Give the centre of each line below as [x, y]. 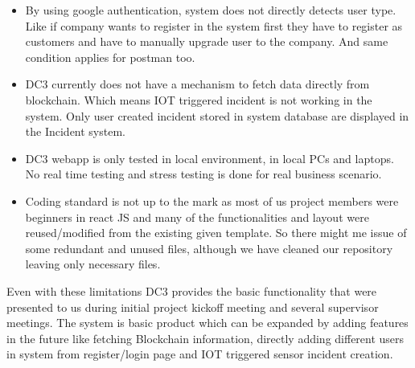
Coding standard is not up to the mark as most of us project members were [212, 200]
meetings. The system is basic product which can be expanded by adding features [207, 323]
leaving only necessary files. [93, 264]
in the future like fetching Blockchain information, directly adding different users [205, 338]
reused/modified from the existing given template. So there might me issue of [216, 233]
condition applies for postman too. [110, 57]
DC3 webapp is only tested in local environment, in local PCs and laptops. [210, 158]
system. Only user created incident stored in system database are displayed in [217, 115]
